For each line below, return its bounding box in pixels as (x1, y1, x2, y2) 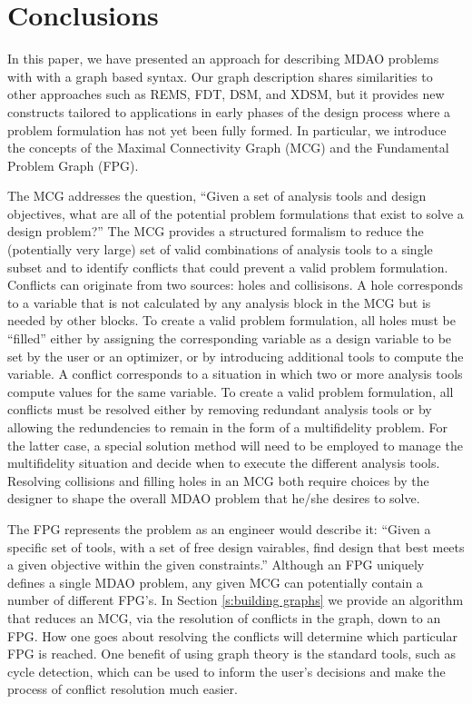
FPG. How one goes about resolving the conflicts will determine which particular (7, 626, 457, 645)
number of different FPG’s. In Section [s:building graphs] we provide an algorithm (7, 590, 464, 610)
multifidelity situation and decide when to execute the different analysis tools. (7, 453, 440, 472)
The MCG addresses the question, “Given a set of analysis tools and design (7, 186, 427, 205)
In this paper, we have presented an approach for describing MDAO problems (7, 49, 439, 68)
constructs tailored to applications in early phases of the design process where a (7, 102, 451, 121)
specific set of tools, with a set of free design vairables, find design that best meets (7, 537, 465, 556)
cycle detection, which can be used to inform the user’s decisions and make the (7, 661, 446, 680)
